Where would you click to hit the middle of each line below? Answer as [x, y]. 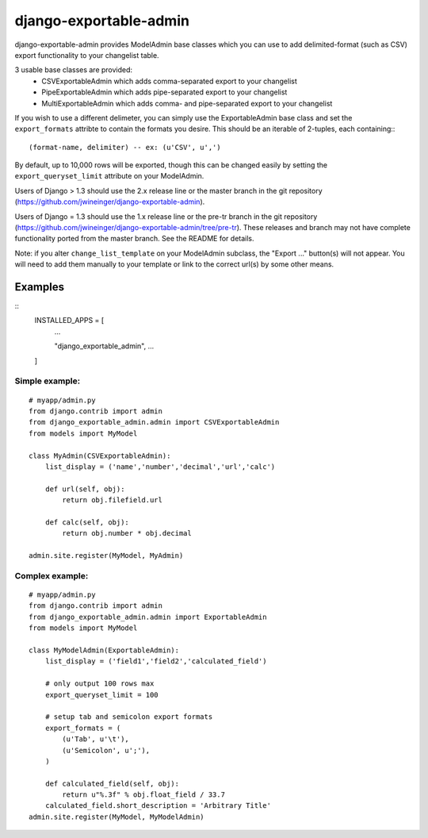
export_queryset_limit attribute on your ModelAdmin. [109, 176]
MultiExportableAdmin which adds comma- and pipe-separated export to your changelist [187, 103]
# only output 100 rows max [99, 684]
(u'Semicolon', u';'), [106, 750]
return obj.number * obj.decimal [127, 533]
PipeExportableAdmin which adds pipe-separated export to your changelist [164, 92]
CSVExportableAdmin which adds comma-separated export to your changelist [169, 81]
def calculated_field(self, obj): [112, 783]
